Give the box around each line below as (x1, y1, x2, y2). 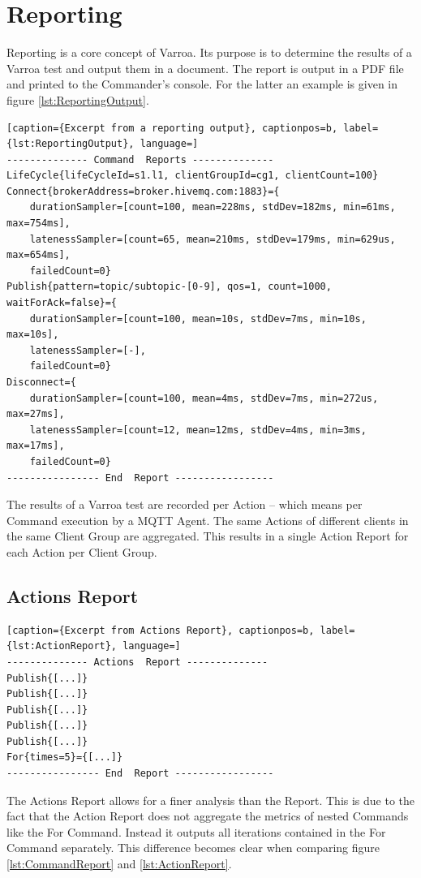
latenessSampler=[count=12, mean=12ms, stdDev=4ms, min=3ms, (29, 424, 367, 436)
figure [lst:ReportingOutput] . (6, 91, 149, 108)
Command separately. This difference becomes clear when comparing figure (6, 839, 380, 856)
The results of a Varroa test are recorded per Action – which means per (6, 496, 363, 513)
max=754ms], (6, 217, 71, 230)
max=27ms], (6, 408, 65, 420)
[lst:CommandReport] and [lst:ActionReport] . (6, 855, 232, 872)
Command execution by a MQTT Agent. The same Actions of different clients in (6, 511, 409, 528)
